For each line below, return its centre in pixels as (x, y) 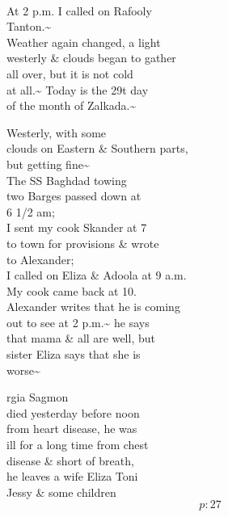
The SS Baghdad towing (67, 180)
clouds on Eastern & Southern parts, (97, 148)
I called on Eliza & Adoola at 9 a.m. (97, 275)
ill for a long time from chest (78, 445)
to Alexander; (40, 259)
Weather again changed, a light (84, 42)
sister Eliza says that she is (74, 354)
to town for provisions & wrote (83, 243)
